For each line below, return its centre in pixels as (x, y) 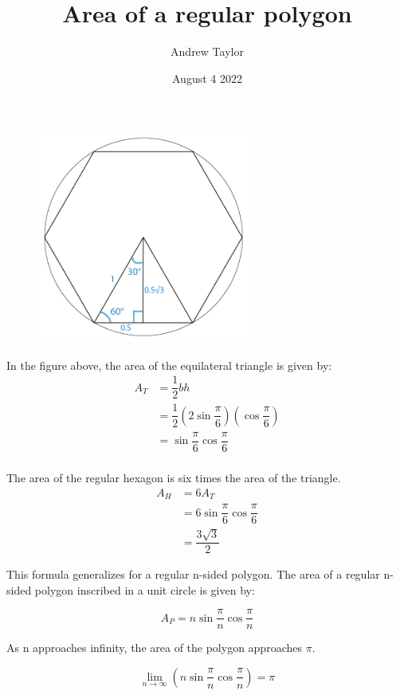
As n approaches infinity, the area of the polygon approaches (154, 648)
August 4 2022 (207, 78)
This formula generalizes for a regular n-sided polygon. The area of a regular (193, 574)
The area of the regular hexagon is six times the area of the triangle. (174, 478)
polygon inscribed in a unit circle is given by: (145, 589)
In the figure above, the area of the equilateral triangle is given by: (169, 365)
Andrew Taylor (207, 51)
